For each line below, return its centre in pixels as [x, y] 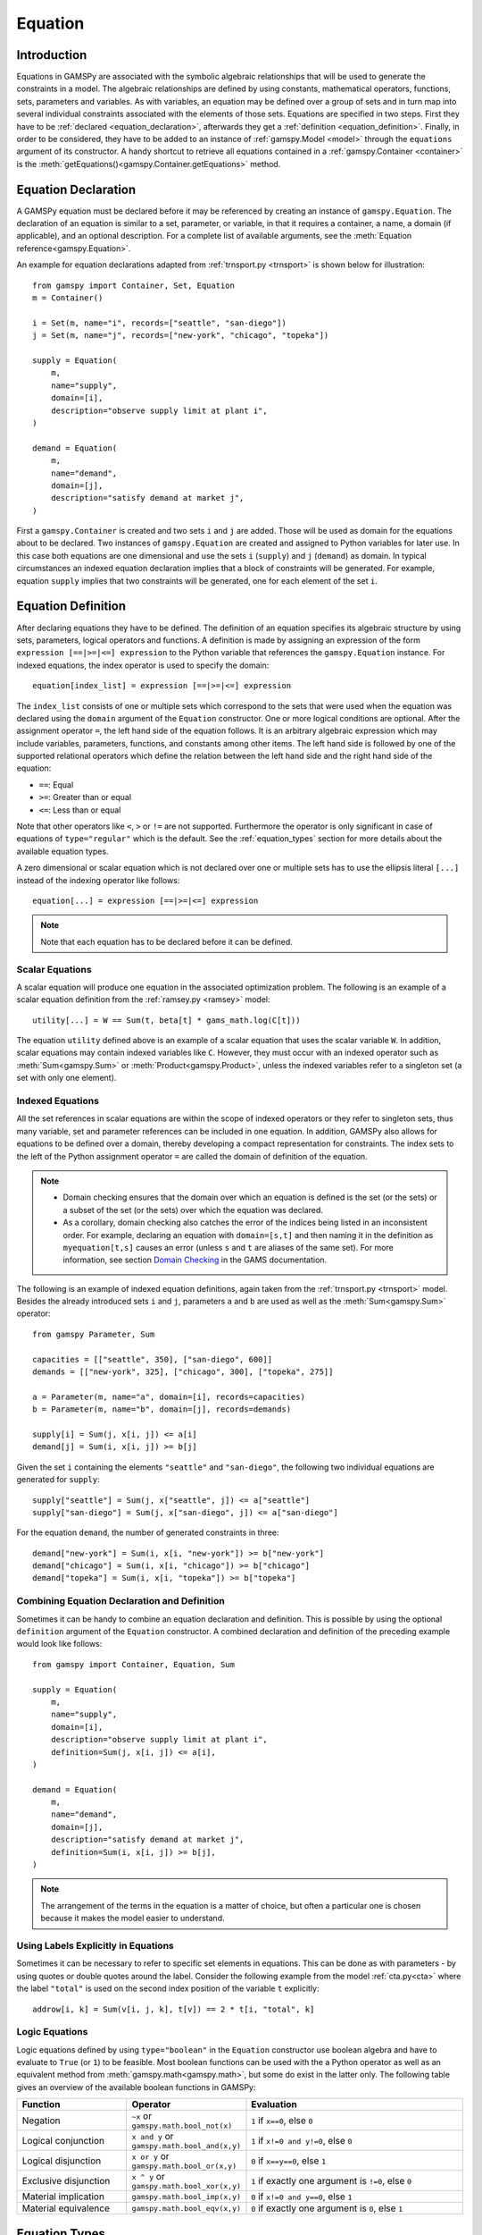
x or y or [150, 2156]
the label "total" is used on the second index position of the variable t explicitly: [168, 1988]
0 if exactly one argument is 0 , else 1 [327, 2208]
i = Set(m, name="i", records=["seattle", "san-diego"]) [160, 323]
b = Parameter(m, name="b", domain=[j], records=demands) [162, 1409]
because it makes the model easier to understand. [133, 1919]
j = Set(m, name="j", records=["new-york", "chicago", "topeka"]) [181, 336]
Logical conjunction [63, 2140]
